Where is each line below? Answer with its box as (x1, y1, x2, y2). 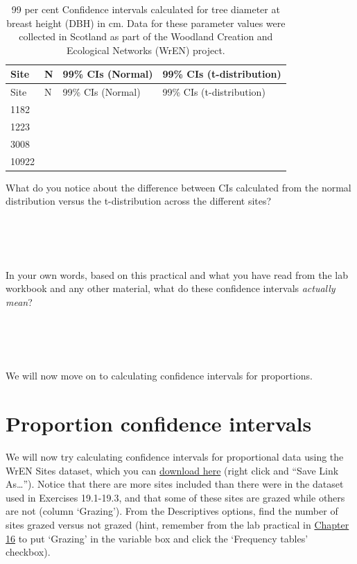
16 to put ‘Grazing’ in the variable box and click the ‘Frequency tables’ (6, 531, 308, 545)
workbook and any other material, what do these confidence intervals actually (6, 281, 336, 296)
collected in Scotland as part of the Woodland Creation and (19, 29, 273, 44)
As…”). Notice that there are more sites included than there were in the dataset (6, 477, 344, 491)
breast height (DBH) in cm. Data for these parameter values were (6, 15, 286, 30)
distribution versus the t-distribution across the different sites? (6, 194, 272, 208)
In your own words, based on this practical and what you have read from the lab (6, 267, 348, 282)
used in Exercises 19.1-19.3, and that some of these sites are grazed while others (6, 490, 345, 504)
